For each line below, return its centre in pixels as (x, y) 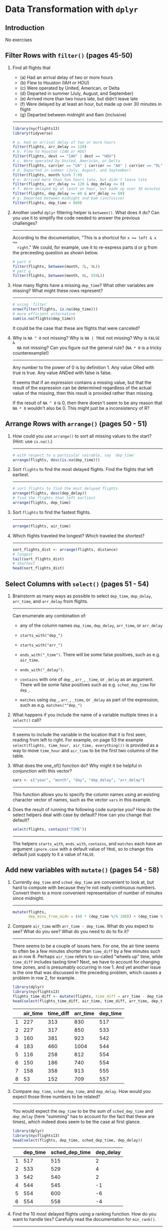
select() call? (27, 720)
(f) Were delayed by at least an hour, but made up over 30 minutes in (90, 104)
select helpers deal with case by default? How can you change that (81, 815)
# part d (21, 262)
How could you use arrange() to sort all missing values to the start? (82, 436)
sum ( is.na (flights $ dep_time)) (44, 319)
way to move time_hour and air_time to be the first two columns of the (85, 750)
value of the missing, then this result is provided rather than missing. (83, 393)
